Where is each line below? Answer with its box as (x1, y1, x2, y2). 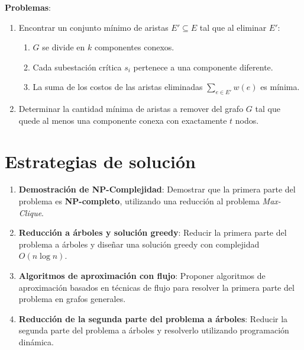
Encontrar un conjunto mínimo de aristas (18, 21, 169, 33)
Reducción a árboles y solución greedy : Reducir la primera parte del (18, 226, 287, 239)
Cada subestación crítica (33, 60, 122, 73)
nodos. (235, 114, 259, 126)
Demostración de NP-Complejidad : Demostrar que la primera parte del (18, 183, 296, 195)
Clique (18, 206, 42, 219)
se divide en (42, 41, 85, 53)
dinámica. (18, 336, 54, 348)
